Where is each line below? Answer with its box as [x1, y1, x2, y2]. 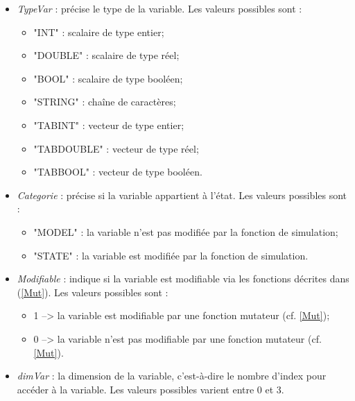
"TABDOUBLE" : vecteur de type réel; [33, 141, 199, 155]
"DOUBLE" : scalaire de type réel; [33, 48, 180, 62]
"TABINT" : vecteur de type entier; [33, 117, 184, 132]
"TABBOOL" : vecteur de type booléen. [33, 164, 202, 179]
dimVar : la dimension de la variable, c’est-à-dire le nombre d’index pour [17, 368, 327, 383]
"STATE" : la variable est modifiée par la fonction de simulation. [33, 248, 309, 262]
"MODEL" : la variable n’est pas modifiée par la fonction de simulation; [33, 224, 338, 239]
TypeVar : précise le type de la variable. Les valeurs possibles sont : [17, 1, 302, 15]
